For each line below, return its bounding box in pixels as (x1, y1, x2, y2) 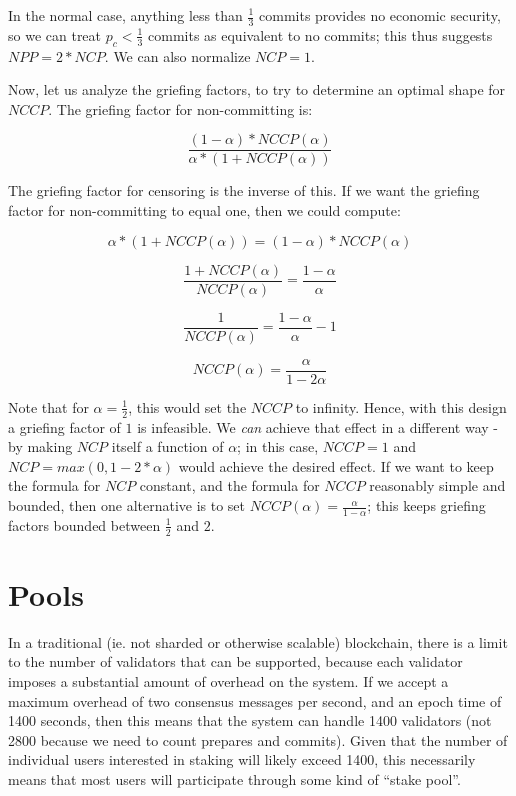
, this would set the (128, 396, 247, 417)
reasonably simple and (369, 475, 506, 496)
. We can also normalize (104, 45, 251, 66)
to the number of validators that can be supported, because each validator (8, 651, 463, 672)
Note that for (8, 396, 89, 417)
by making (8, 436, 73, 457)
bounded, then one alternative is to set (8, 495, 246, 516)
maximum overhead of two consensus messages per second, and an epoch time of (8, 690, 502, 711)
